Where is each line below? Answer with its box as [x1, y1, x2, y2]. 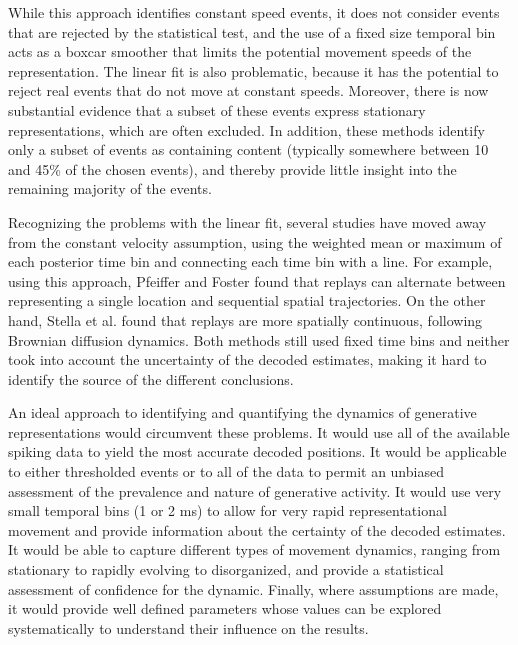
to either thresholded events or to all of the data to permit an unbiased [8, 461, 444, 482]
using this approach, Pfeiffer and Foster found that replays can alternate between [8, 270, 506, 291]
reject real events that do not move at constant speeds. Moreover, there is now [8, 80, 489, 101]
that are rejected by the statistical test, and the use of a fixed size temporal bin [8, 21, 496, 42]
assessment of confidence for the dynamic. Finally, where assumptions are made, [8, 578, 499, 599]
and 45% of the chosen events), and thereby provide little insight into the [8, 158, 457, 179]
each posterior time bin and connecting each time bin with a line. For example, [8, 251, 493, 272]
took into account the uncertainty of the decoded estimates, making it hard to [8, 349, 487, 370]
